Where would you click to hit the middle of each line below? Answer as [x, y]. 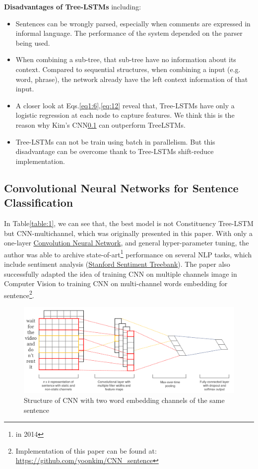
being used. [33, 42]
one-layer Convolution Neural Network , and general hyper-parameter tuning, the [127, 243]
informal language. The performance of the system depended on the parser [129, 33]
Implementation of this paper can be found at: [86, 450]
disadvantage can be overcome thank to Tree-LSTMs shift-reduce [115, 151]
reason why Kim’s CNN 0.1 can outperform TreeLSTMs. [100, 124]
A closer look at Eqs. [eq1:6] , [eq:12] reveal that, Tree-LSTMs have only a [125, 105]
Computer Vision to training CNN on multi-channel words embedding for [116, 283]
